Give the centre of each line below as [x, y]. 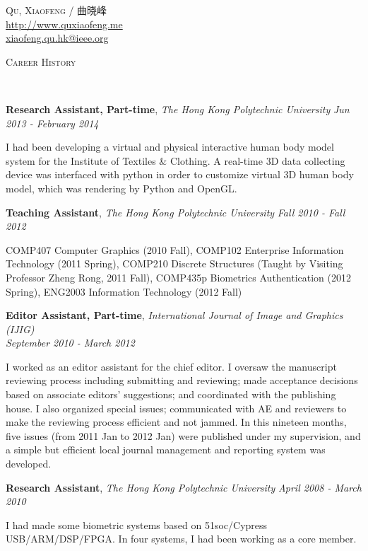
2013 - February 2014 [52, 123]
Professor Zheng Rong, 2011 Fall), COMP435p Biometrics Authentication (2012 [179, 277]
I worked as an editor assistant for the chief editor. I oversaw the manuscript [171, 366]
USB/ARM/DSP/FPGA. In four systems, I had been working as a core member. [181, 539]
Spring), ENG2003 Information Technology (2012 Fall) [124, 291]
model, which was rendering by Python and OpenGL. [121, 188]
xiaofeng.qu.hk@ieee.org [57, 38]
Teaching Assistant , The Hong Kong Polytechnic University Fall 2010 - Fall [176, 212]
